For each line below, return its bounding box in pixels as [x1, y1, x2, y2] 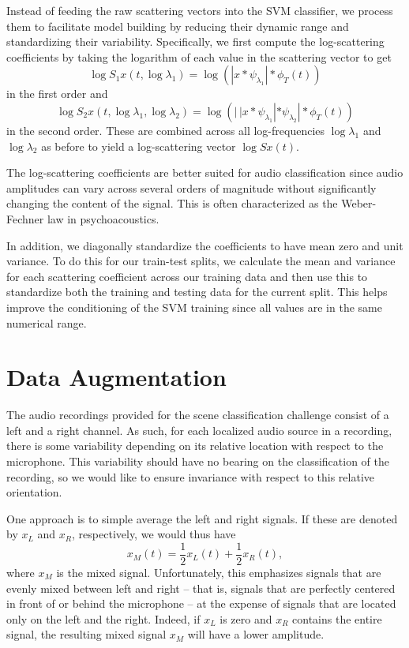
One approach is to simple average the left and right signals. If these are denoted [6, 510, 398, 526]
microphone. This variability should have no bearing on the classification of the [6, 453, 390, 469]
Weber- [341, 195, 377, 212]
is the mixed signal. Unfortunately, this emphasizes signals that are [56, 564, 381, 581]
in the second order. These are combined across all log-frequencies [6, 122, 325, 138]
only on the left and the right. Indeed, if [6, 610, 201, 627]
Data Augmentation [6, 361, 227, 393]
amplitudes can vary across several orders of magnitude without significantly [6, 179, 377, 196]
